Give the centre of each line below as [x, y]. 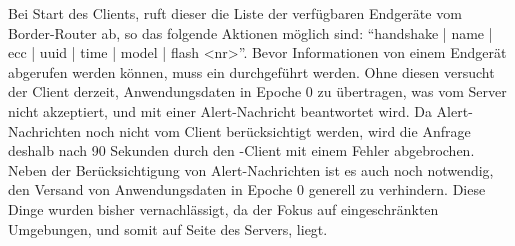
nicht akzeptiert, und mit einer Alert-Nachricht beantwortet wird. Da [220, 110]
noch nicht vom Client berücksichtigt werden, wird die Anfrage [278, 130]
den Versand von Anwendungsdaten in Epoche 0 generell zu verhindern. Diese [247, 189]
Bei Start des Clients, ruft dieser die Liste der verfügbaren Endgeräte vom [235, 13]
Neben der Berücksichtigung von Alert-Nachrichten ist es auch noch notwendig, [251, 169]
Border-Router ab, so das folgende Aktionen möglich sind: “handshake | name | [250, 32]
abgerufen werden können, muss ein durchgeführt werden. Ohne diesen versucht [251, 71]
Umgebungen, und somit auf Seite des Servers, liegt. [168, 228]
